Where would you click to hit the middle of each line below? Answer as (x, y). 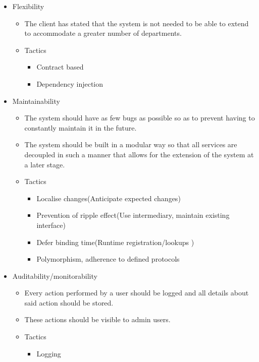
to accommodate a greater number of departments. (103, 33)
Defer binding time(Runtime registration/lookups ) (115, 242)
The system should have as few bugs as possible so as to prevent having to (140, 118)
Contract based (60, 67)
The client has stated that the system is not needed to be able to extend (137, 23)
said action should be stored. (69, 302)
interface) (51, 225)
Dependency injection (70, 83)
